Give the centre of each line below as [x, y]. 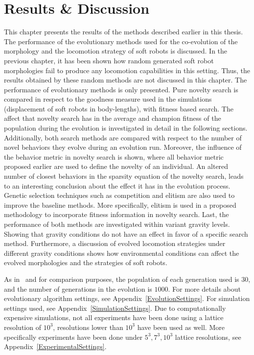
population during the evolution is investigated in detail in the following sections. [126, 128]
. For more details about [204, 288]
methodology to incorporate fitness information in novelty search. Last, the [116, 214]
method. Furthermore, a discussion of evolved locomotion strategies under [115, 243]
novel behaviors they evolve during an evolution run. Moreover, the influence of [123, 147]
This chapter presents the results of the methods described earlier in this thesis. [124, 32]
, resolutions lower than [88, 327]
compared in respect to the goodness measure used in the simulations [108, 99]
